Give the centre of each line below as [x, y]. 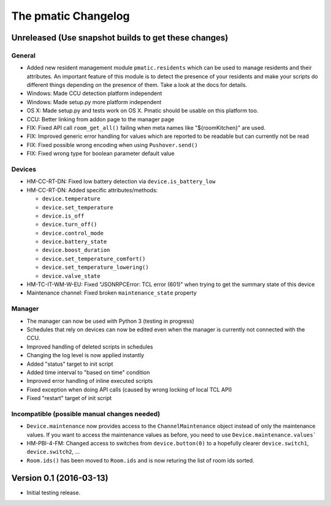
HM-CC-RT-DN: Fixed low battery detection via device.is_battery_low [121, 181]
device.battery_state [74, 242]
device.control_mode [73, 233]
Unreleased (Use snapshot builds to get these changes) [120, 38]
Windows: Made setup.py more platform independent [94, 102]
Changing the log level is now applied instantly [85, 355]
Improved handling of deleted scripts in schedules [90, 347]
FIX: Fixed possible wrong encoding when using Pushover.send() [112, 145]
